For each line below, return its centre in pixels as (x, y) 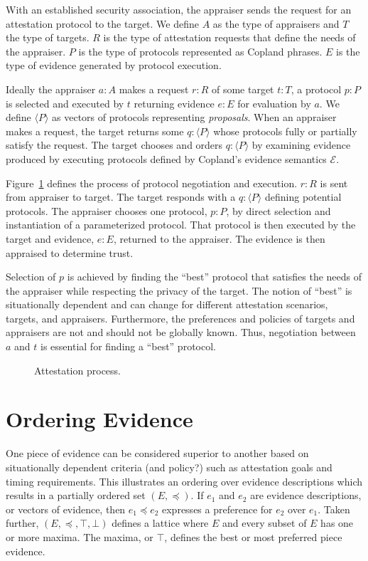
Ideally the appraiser (51, 89)
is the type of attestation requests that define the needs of (229, 37)
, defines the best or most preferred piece (253, 536)
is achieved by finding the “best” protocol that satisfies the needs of (215, 277)
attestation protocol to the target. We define (102, 23)
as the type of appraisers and (276, 23)
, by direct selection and (278, 210)
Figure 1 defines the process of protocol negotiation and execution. (152, 183)
